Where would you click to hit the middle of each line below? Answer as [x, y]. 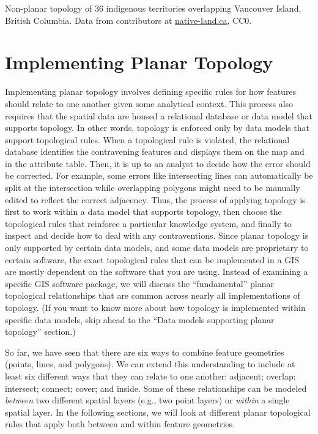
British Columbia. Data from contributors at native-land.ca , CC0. [128, 20]
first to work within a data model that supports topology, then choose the [143, 211]
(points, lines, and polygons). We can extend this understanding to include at [150, 364]
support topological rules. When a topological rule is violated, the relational [147, 139]
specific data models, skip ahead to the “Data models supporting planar [140, 319]
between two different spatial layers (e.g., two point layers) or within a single [147, 400]
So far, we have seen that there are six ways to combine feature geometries [145, 352]
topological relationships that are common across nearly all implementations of [153, 295]
